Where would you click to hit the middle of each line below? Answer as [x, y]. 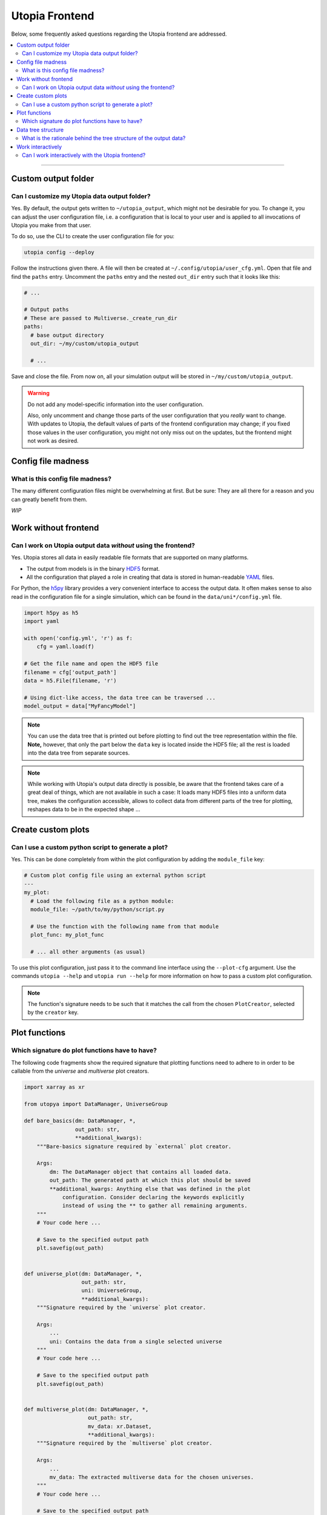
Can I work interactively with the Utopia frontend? [84, 155]
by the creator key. [53, 1013]
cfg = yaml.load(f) [66, 647]
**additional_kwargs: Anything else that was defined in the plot [150, 1189]
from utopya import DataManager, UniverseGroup [96, 1104]
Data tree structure [40, 130]
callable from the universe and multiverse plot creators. [80, 1071]
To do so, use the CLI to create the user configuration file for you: [93, 236]
